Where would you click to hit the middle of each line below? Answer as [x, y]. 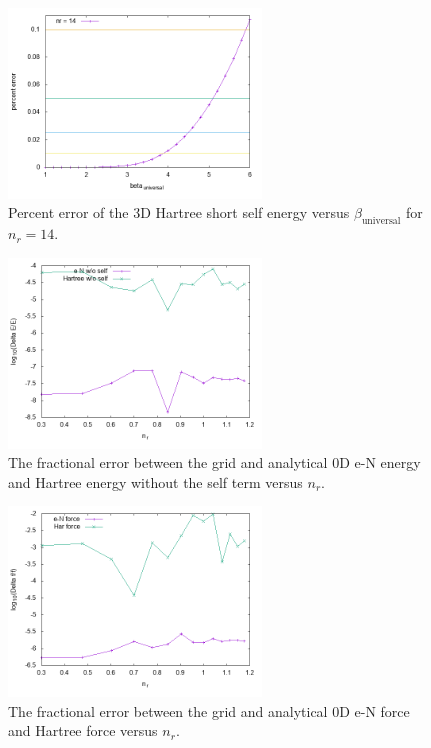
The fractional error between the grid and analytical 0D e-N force [209, 710]
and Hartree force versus [83, 730]
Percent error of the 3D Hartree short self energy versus [179, 212]
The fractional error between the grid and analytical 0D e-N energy [214, 462]
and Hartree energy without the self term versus [155, 481]
